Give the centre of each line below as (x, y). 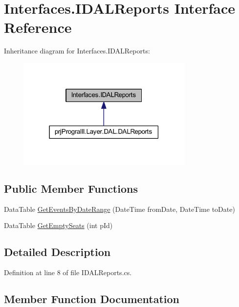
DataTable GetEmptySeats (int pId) (58, 225)
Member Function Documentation (92, 298)
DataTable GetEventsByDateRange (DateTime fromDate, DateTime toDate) (119, 209)
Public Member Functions (71, 188)
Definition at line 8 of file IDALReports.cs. (68, 272)
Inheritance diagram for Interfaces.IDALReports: (77, 51)
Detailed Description (57, 252)
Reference (38, 27)
